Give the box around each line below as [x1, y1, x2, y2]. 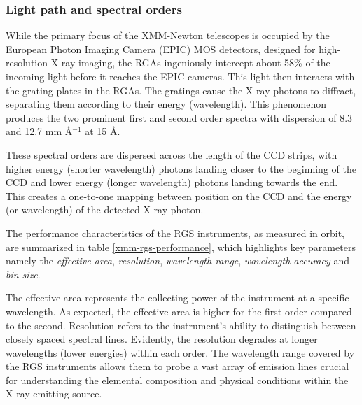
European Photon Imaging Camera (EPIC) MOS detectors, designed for [6, 41, 316, 56]
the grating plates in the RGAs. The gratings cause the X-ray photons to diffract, [6, 83, 356, 97]
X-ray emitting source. [6, 386, 102, 401]
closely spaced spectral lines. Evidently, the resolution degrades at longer [6, 332, 318, 346]
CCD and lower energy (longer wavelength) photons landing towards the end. [6, 175, 338, 190]
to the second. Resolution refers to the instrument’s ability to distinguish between [6, 318, 356, 332]
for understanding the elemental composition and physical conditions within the [6, 372, 349, 387]
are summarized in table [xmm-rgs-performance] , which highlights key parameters [6, 239, 356, 254]
